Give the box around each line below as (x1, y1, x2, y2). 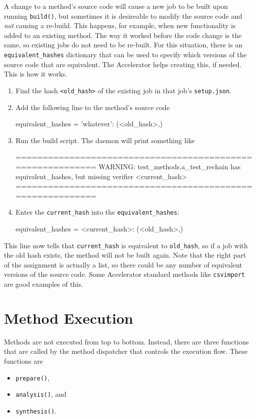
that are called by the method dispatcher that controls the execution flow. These (4, 346, 248, 356)
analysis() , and (15, 389, 67, 399)
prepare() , (15, 372, 50, 382)
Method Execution (4, 307, 133, 328)
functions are (4, 355, 43, 366)
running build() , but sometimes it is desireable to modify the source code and (4, 10, 243, 21)
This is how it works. (4, 69, 68, 79)
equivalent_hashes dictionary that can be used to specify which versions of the (4, 49, 247, 60)
